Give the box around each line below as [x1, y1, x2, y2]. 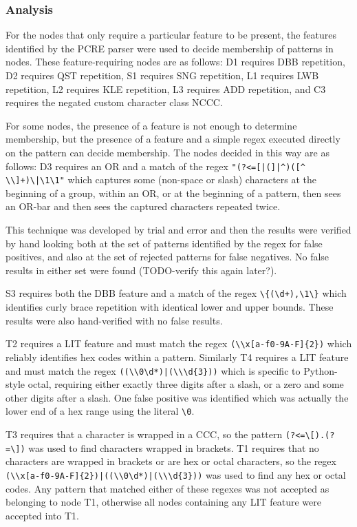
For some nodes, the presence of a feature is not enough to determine [6, 118, 297, 132]
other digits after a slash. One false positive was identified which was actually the [6, 390, 349, 404]
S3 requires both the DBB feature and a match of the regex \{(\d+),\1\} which [6, 286, 347, 300]
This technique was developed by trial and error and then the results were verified [6, 223, 351, 237]
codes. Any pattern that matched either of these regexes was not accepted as [6, 481, 329, 495]
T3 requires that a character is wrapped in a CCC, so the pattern [6, 427, 283, 442]
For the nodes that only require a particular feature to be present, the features [6, 28, 337, 42]
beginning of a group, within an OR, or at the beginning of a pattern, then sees [6, 185, 341, 200]
